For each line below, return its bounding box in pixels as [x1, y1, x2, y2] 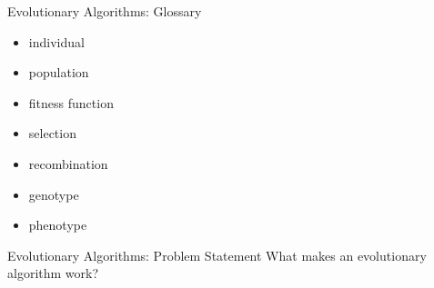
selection [28, 124, 76, 143]
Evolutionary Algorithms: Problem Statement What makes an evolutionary [7, 245, 427, 264]
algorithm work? [7, 263, 99, 283]
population [28, 63, 89, 82]
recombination [28, 154, 108, 173]
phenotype [28, 215, 87, 234]
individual [28, 32, 85, 51]
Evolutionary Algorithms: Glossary [7, 2, 202, 20]
